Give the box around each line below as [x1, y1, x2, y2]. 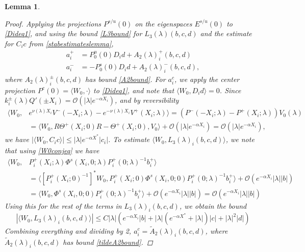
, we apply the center [174, 74, 240, 85]
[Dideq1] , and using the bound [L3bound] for [5, 28, 142, 39]
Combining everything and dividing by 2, [5, 225, 132, 236]
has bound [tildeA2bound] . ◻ [63, 236, 153, 247]
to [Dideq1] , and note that [93, 85, 174, 95]
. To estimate [108, 134, 150, 145]
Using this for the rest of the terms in [5, 200, 122, 211]
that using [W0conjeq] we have [5, 145, 99, 155]
